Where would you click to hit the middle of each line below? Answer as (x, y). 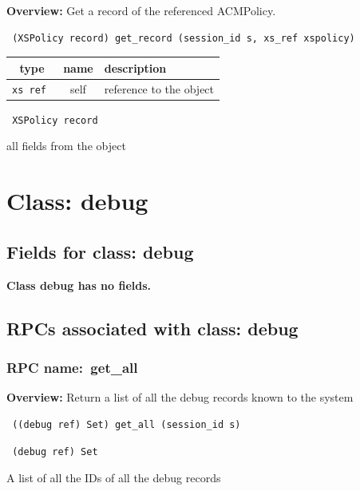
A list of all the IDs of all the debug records (114, 477)
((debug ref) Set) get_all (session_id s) (127, 424)
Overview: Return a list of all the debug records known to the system (180, 397)
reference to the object (159, 88)
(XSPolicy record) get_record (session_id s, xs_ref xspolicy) (184, 38)
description (135, 67)
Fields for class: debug (100, 251)
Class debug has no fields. (79, 285)
